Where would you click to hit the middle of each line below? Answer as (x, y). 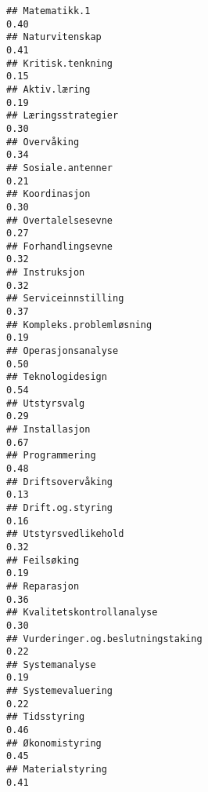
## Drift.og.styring (60, 507)
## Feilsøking (43, 560)
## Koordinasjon (48, 194)
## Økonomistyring (54, 743)
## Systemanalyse (51, 664)
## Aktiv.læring (48, 89)
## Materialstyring (57, 770)
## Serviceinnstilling (65, 299)
